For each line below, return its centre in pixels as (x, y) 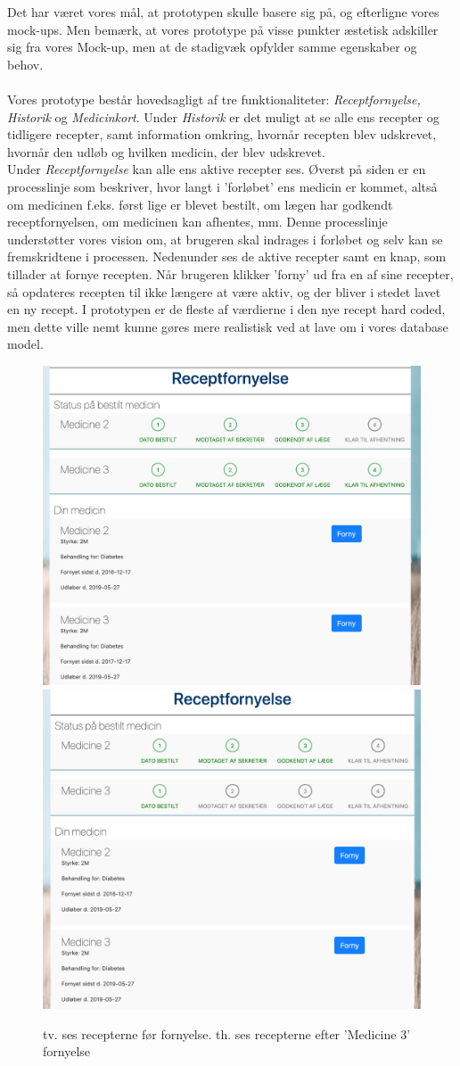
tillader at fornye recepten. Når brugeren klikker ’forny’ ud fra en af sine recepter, (230, 273)
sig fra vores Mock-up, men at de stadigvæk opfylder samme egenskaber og (212, 47)
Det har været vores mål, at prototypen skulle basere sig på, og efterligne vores (223, 12)
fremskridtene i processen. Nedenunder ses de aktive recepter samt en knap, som (227, 256)
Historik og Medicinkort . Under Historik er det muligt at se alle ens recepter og (223, 116)
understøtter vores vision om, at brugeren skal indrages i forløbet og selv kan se (225, 239)
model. (25, 344)
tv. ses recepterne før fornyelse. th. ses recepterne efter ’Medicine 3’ (227, 1033)
